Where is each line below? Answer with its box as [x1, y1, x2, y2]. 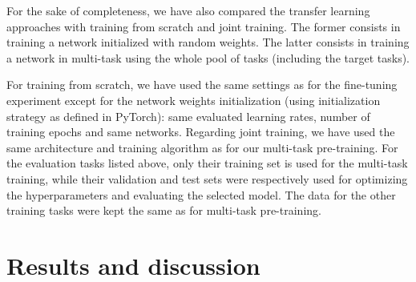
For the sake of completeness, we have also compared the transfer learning [6, 2, 370, 18]
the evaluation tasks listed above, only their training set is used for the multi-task [6, 155, 408, 171]
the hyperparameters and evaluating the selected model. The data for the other [6, 186, 396, 203]
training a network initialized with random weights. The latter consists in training [6, 34, 410, 50]
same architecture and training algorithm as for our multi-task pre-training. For [6, 139, 398, 155]
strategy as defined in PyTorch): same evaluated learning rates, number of [6, 107, 370, 124]
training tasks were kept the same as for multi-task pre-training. [6, 202, 321, 219]
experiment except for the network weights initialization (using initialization [6, 91, 381, 108]
